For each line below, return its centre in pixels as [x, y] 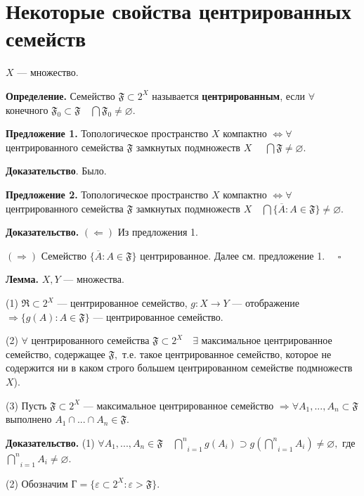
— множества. [94, 279]
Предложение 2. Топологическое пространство [107, 195]
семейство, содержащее [56, 354]
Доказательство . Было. [56, 171]
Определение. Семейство [60, 95]
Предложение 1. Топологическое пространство [107, 133]
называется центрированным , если [228, 95]
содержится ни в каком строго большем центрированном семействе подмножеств [179, 368]
